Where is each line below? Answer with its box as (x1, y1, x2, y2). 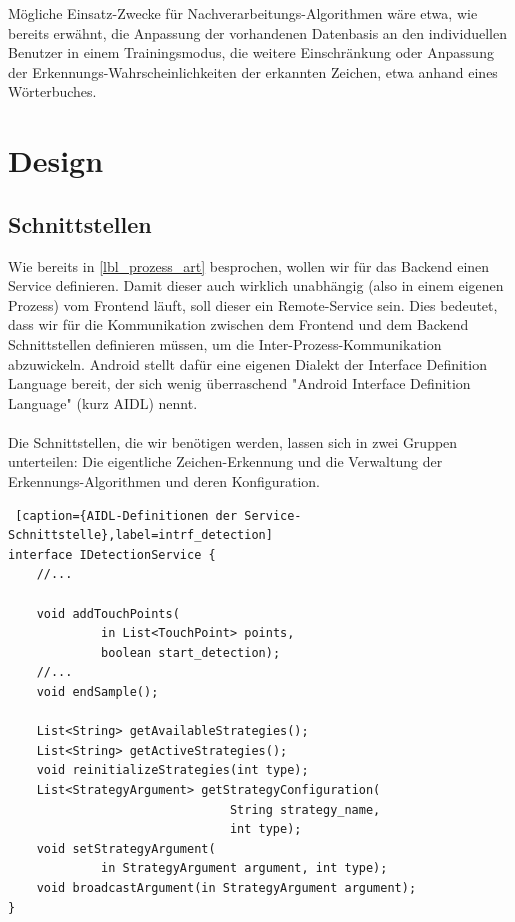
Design (8, 140, 104, 181)
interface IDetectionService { (8, 547, 216, 562)
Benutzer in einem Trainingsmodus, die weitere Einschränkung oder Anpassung (8, 42, 494, 63)
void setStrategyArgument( (36, 841, 216, 856)
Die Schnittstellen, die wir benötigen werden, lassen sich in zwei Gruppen (8, 431, 458, 452)
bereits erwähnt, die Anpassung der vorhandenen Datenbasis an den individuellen (8, 22, 507, 43)
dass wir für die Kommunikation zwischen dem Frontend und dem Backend (8, 314, 469, 335)
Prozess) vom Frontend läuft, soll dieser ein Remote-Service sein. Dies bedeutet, (8, 294, 498, 315)
